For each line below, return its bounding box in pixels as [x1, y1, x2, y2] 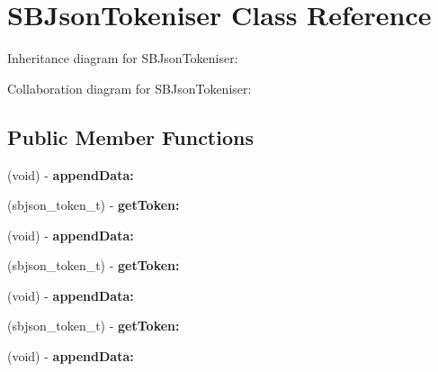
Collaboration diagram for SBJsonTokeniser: [7, 78, 252, 97]
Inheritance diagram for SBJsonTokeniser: [7, 49, 238, 68]
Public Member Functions [7, 122, 254, 150]
